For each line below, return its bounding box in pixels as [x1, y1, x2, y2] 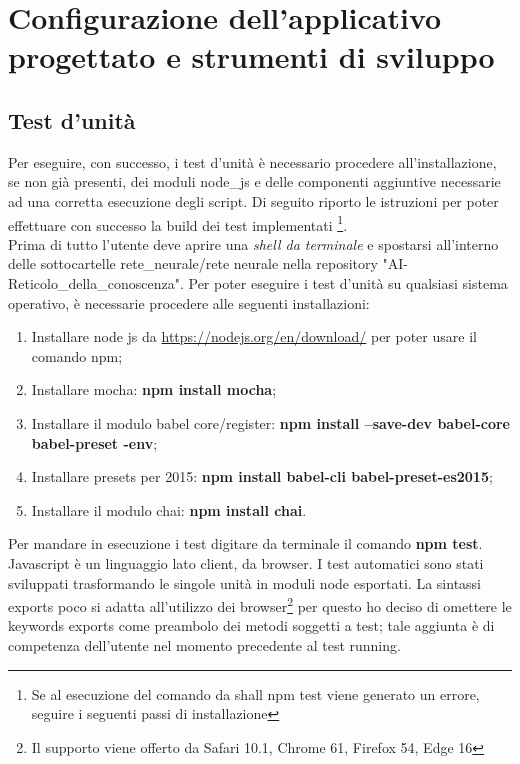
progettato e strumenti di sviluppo [8, 36, 495, 77]
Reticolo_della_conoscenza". [8, 272, 184, 293]
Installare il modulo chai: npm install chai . [31, 499, 307, 520]
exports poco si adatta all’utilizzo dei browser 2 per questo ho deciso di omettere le [8, 593, 512, 616]
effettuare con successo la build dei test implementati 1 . [8, 211, 348, 235]
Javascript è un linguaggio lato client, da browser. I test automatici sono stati [8, 552, 484, 573]
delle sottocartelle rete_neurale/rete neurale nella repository [8, 253, 378, 274]
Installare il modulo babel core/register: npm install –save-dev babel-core [31, 412, 511, 433]
